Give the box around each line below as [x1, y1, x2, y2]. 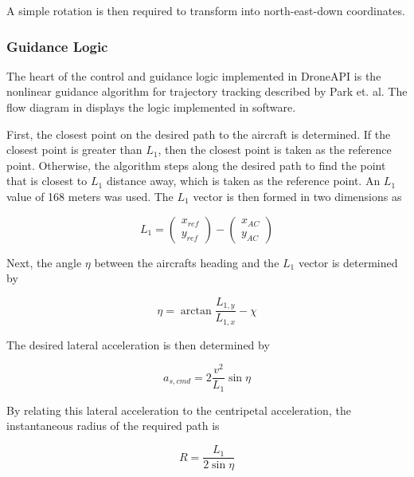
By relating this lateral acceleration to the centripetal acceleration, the [6, 401, 351, 418]
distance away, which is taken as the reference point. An [106, 172, 381, 189]
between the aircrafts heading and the [94, 254, 279, 270]
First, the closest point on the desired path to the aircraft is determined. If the [6, 125, 391, 142]
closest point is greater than [6, 141, 143, 158]
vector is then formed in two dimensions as [193, 187, 402, 204]
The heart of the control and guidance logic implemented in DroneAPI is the [6, 67, 381, 84]
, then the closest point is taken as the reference [158, 141, 392, 158]
